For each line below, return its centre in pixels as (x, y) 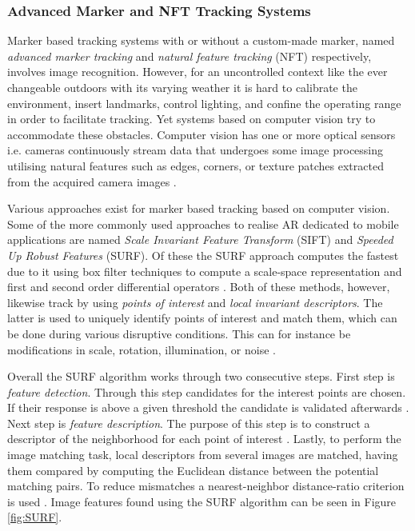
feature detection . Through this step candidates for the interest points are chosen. (207, 391)
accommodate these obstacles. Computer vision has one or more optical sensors (202, 134)
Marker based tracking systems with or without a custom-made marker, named (201, 40)
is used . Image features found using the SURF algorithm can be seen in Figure (202, 501)
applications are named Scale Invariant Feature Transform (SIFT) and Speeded (200, 240)
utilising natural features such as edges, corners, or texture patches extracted (196, 165)
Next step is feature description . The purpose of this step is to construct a (189, 423)
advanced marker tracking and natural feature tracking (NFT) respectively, (190, 56)
